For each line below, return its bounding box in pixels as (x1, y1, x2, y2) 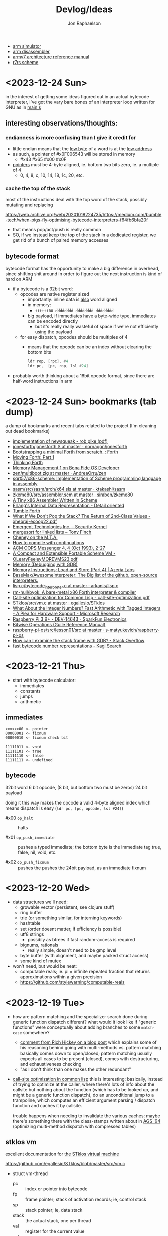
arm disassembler (12, 48, 50, 54)
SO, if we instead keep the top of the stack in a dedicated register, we (12, 232, 156, 238)
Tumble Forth (12, 508, 40, 514)
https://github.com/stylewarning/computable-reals (20, 979, 125, 985)
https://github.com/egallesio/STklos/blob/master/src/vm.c (5, 1161, 125, 1167)
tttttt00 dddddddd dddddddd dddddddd (35, 308, 114, 313)
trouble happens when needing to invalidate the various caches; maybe (12, 1113, 160, 1119)
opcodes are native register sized (20, 291, 89, 297)
